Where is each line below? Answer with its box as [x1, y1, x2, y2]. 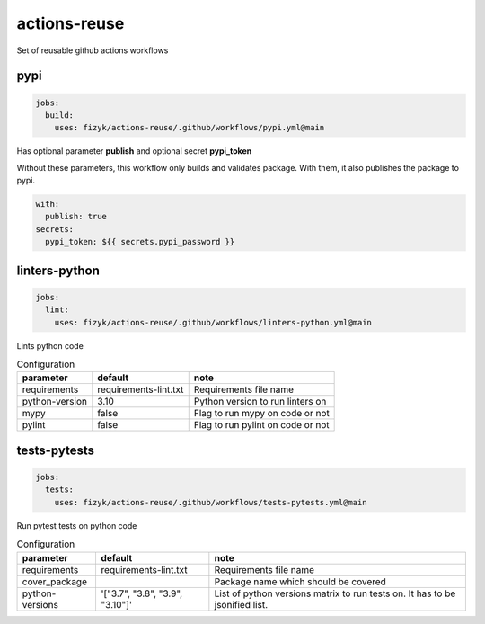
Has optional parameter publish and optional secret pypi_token [16, 146, 252, 156]
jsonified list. [214, 598, 269, 611]
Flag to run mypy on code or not [193, 407, 330, 420]
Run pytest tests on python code [16, 520, 137, 530]
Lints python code [16, 340, 84, 351]
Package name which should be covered [214, 575, 386, 588]
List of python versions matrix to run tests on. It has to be [214, 587, 456, 600]
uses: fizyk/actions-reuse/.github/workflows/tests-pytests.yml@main [54, 497, 367, 507]
